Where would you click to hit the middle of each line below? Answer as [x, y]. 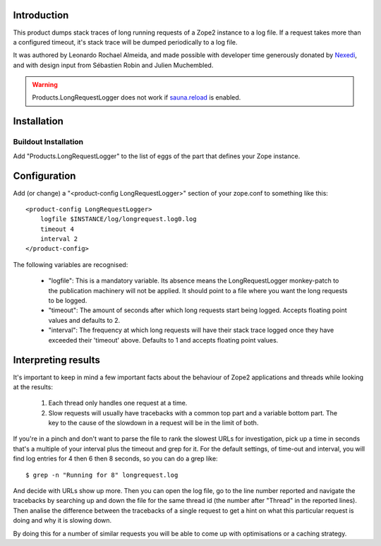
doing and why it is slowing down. [62, 521]
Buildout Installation [48, 142]
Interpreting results [56, 360]
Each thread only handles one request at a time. [118, 403]
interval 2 [59, 239]
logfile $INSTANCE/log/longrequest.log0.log [118, 219]
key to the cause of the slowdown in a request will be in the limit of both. [153, 423]
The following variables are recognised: [71, 264]
